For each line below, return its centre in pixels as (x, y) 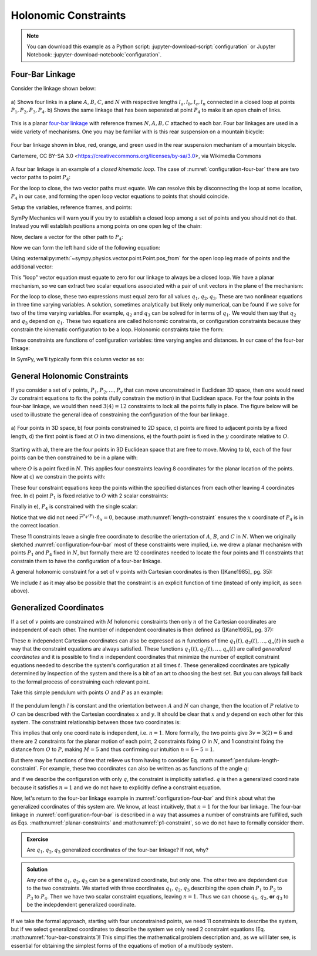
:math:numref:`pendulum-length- (240, 760)
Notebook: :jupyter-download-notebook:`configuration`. (94, 55)
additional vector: (32, 267)
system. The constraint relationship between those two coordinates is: (96, 722)
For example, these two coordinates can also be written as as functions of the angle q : (144, 769)
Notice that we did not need (45, 517)
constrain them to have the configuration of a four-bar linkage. (86, 561)
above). (20, 591)
